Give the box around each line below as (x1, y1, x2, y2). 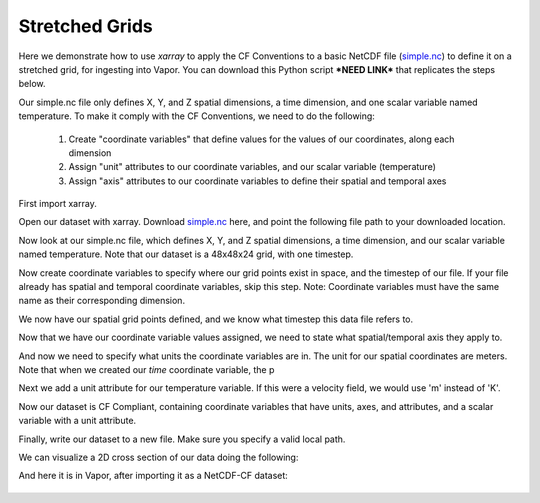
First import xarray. (18, 198, 97, 210)
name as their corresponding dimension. (18, 295, 185, 307)
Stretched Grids (18, 15, 154, 37)
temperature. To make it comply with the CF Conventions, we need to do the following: (18, 110, 375, 122)
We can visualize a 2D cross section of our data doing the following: (18, 451, 299, 463)
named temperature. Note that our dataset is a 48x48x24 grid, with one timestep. (18, 248, 354, 260)
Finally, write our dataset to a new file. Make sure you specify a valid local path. (18, 433, 346, 445)
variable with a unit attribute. (18, 415, 137, 427)
